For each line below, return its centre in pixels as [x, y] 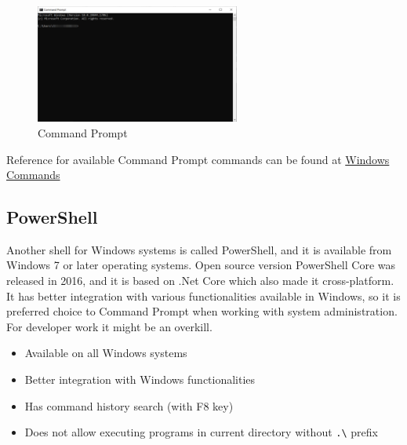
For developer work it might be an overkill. [109, 326]
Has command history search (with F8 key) [129, 405]
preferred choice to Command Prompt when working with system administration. [202, 311]
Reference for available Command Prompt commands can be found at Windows [198, 159]
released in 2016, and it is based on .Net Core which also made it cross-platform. [200, 281]
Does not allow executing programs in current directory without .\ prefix [201, 432]
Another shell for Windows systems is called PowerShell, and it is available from [199, 249]
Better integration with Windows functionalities [140, 379]
